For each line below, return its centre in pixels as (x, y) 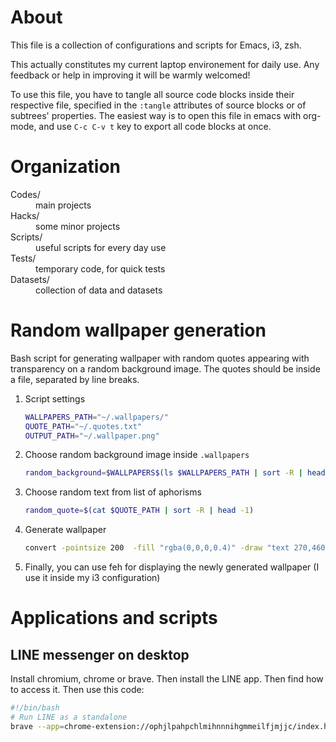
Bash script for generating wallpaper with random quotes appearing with (160, 358)
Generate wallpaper (65, 530)
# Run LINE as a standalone (69, 717)
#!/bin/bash (35, 708)
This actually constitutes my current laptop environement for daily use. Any (165, 64)
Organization (65, 167)
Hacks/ (25, 215)
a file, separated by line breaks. (75, 379)
